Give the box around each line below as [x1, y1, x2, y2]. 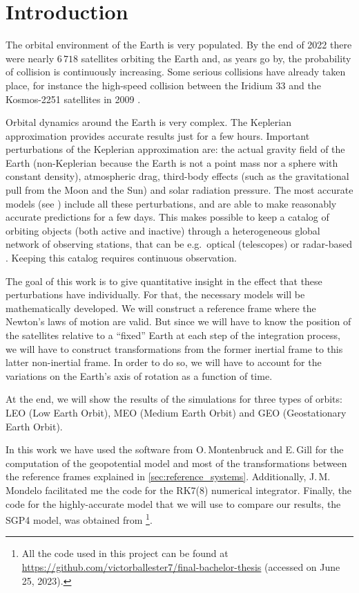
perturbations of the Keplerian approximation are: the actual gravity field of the [6, 142, 345, 156]
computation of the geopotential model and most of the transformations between [6, 455, 347, 470]
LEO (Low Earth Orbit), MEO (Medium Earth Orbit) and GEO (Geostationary [6, 405, 347, 419]
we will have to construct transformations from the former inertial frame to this [6, 341, 343, 356]
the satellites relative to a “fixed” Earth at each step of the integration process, [6, 328, 340, 342]
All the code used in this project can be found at [21, 546, 229, 560]
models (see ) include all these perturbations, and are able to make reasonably [6, 196, 337, 210]
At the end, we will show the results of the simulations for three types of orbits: [6, 392, 342, 406]
